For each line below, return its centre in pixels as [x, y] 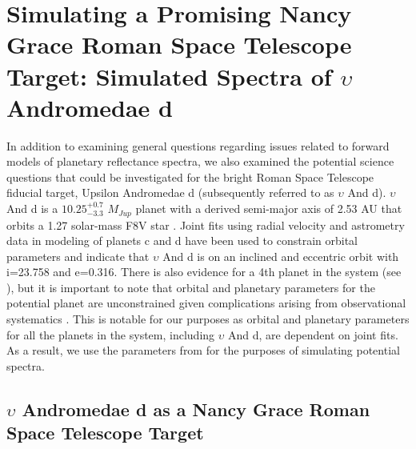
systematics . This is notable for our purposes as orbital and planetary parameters [208, 319]
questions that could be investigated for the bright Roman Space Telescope [190, 176]
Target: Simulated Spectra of [169, 76]
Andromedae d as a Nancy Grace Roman [196, 409]
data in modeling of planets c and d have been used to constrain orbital [182, 241]
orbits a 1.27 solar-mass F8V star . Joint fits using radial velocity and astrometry [206, 225]
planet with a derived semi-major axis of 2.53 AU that [269, 208]
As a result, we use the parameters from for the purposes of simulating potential [203, 350]
